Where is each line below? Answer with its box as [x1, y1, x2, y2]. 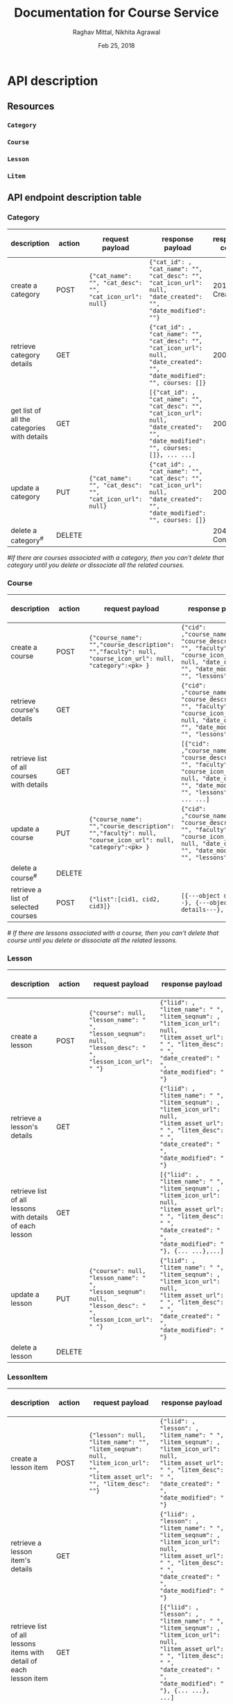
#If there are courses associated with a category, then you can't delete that [7, 554, 224, 562]
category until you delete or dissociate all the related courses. [7, 561, 185, 569]
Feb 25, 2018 [98, 41, 135, 49]
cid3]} [89, 902, 111, 910]
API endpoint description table [7, 192, 142, 204]
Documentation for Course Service [13, 5, 220, 21]
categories [10, 423, 46, 432]
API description [7, 73, 98, 88]
